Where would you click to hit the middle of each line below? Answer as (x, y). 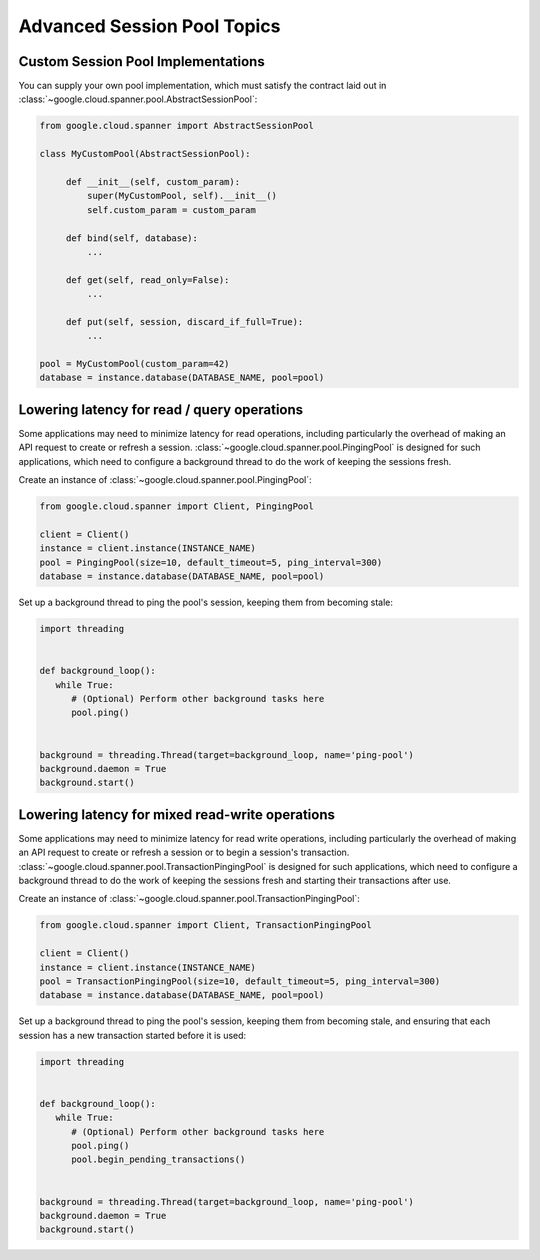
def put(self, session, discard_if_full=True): (184, 321)
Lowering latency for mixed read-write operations (176, 814)
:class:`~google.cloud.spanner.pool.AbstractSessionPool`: (138, 99)
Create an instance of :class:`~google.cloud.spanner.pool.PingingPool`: (165, 480)
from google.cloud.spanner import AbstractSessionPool (176, 126)
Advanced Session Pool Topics (149, 26)
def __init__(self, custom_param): (152, 181)
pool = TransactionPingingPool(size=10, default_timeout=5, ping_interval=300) (240, 981)
